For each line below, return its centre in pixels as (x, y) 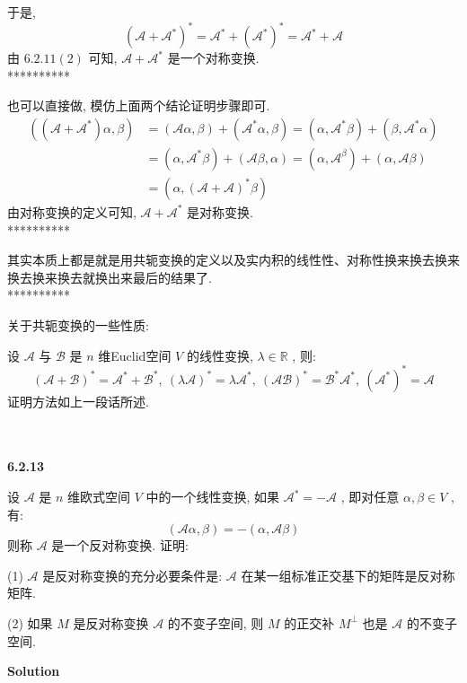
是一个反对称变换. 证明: (120, 545)
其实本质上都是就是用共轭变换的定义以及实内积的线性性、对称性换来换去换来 (233, 260)
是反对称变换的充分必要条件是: (132, 575)
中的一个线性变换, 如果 (213, 496)
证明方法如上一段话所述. (78, 401)
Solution (34, 671)
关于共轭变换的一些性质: (78, 324)
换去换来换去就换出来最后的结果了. (110, 277)
